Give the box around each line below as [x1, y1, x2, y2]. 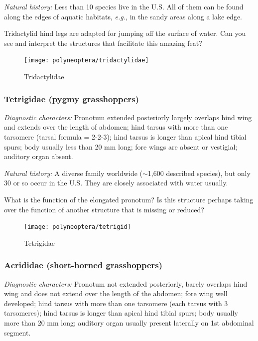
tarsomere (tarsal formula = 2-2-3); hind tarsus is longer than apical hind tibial [4, 132, 247, 142]
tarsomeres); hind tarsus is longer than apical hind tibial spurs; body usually [4, 308, 238, 318]
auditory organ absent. [4, 151, 73, 162]
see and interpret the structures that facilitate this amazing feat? [4, 37, 202, 48]
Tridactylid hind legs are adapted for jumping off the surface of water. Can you [4, 28, 246, 38]
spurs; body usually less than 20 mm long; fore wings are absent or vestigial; [4, 141, 238, 152]
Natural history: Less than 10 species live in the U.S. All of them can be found [4, 1, 244, 11]
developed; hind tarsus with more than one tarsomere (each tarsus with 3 [4, 298, 228, 308]
